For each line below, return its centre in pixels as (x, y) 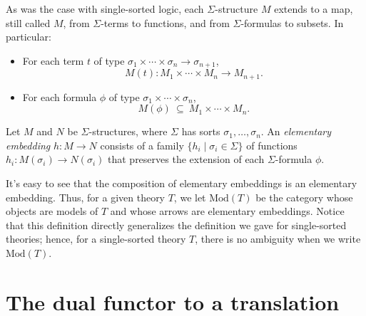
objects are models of (52, 211)
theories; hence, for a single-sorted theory (96, 239)
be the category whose (304, 197)
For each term (53, 60)
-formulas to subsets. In (292, 22)
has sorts (201, 131)
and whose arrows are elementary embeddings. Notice (227, 211)
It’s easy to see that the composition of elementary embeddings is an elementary (182, 183)
